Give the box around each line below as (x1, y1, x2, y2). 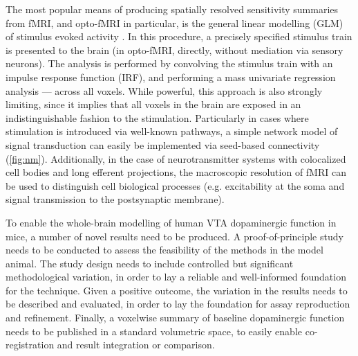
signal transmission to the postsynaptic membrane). (6, 192, 225, 206)
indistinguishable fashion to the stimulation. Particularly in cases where (6, 110, 309, 125)
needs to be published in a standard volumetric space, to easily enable (6, 323, 303, 338)
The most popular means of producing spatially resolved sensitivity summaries (6, 2, 339, 16)
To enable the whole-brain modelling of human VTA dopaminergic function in (6, 215, 337, 229)
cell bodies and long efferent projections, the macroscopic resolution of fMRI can (6, 165, 346, 179)
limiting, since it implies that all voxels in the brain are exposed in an (6, 97, 301, 112)
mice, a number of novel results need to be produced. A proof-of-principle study (6, 229, 343, 243)
